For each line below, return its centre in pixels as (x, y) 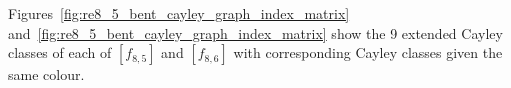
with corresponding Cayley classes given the (368, 52)
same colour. (46, 74)
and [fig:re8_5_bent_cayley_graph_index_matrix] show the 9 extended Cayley (255, 32)
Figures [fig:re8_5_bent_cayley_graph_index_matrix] (179, 13)
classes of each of (60, 52)
